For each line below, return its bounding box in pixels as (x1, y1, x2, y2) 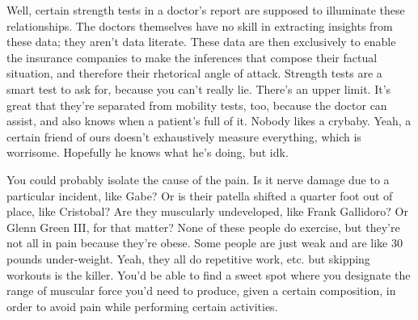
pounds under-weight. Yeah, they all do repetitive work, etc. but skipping (6, 250, 370, 267)
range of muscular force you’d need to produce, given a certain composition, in (6, 282, 396, 299)
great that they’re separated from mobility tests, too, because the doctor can (6, 96, 387, 113)
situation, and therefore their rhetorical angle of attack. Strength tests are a (6, 65, 382, 82)
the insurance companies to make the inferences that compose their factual (6, 48, 378, 65)
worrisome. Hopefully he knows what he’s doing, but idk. (6, 144, 289, 161)
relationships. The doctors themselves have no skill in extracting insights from (6, 17, 393, 34)
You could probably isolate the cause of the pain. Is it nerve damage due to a (6, 171, 390, 187)
